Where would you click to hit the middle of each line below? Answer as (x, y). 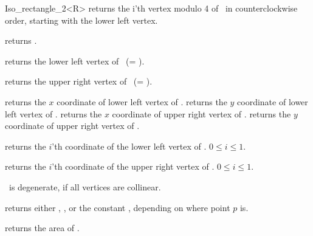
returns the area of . (42, 228)
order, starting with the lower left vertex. (81, 20)
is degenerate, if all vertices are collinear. (85, 186)
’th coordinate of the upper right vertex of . (133, 166)
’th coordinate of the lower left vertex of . (129, 146)
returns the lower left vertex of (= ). (75, 61)
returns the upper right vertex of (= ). (79, 81)
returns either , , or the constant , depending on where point (118, 207)
